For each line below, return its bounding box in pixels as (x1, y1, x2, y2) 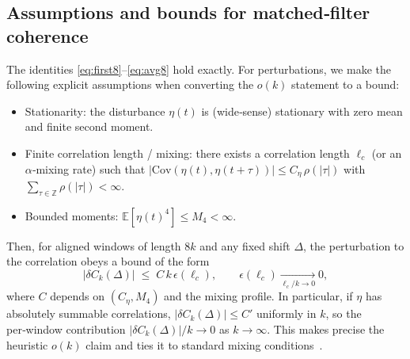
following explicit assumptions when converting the (6, 76, 254, 93)
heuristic (6, 336, 48, 353)
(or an (371, 144, 402, 161)
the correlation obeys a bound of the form (6, 253, 210, 269)
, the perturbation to (303, 237, 404, 254)
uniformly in (256, 305, 317, 322)
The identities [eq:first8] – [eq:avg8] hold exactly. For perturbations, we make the (6, 60, 391, 77)
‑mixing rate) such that (32, 160, 146, 177)
